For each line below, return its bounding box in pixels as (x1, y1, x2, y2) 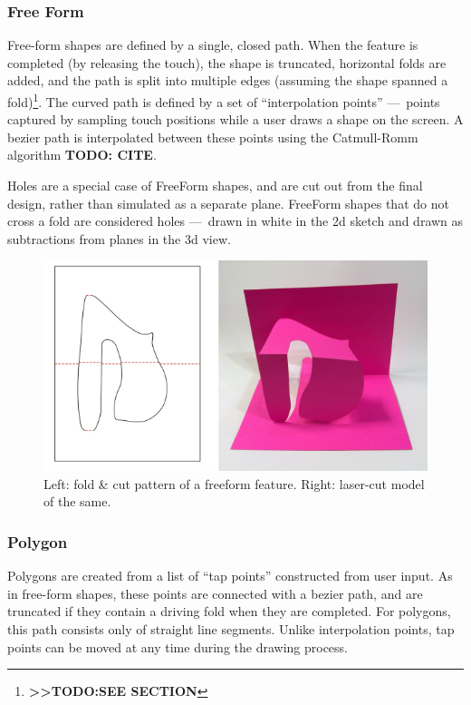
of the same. (43, 492, 111, 511)
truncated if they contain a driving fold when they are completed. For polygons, (7, 602, 451, 621)
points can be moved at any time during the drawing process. (7, 637, 349, 656)
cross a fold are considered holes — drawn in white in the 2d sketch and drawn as (7, 211, 464, 230)
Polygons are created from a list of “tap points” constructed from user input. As (7, 566, 453, 585)
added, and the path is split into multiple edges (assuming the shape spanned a (7, 71, 448, 90)
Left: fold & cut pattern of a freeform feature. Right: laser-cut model (43, 474, 425, 493)
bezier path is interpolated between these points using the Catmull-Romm (7, 127, 418, 146)
